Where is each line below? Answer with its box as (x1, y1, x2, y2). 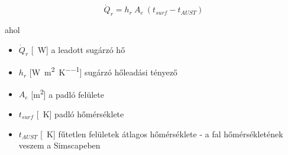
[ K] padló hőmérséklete (36, 107, 124, 120)
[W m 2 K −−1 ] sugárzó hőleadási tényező (29, 64, 177, 78)
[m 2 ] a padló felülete (31, 86, 105, 100)
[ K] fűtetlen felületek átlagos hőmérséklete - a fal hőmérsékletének (40, 127, 283, 140)
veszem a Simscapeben (18, 139, 101, 151)
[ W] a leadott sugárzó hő (31, 43, 125, 55)
